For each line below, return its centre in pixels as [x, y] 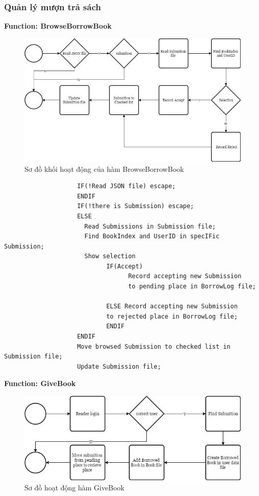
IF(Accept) [125, 266]
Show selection [110, 256]
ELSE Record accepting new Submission [172, 307]
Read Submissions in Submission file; [150, 226]
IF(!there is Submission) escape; [136, 206]
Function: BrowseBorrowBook [58, 26]
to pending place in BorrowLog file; [192, 287]
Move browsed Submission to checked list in [154, 346]
